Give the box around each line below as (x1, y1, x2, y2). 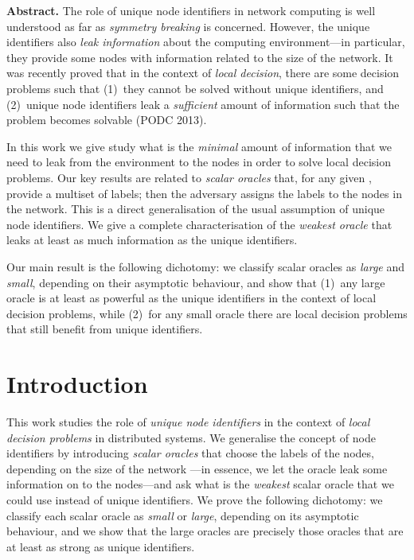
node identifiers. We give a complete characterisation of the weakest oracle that (6, 216, 393, 232)
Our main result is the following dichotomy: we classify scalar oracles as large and (6, 258, 405, 274)
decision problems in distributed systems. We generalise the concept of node (6, 429, 376, 445)
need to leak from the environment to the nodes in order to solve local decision (6, 154, 391, 170)
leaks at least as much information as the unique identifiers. (6, 231, 298, 248)
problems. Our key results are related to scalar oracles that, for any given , (6, 169, 372, 185)
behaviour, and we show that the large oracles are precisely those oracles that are (6, 523, 404, 539)
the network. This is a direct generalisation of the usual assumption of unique (6, 200, 385, 217)
